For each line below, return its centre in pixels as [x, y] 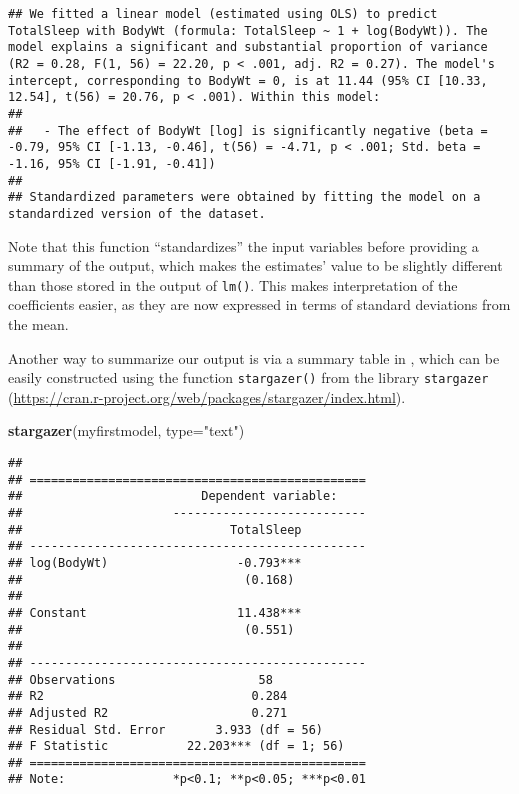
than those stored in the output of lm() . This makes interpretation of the [233, 284]
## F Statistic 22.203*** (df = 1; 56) [176, 746]
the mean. [38, 323]
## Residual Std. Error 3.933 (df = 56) [165, 729]
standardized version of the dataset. [137, 213]
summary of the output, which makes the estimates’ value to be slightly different [255, 265]
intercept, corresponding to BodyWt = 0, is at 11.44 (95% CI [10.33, [248, 80]
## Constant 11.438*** [155, 612]
